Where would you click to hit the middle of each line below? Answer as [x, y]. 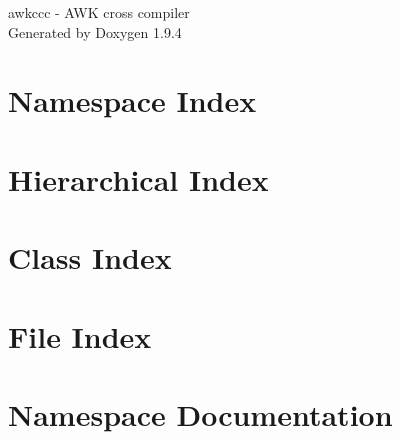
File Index [80, 335]
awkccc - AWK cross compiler [99, 12]
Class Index [90, 257]
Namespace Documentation [200, 413]
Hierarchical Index [138, 178]
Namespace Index [132, 100]
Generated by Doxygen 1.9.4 [95, 31]
